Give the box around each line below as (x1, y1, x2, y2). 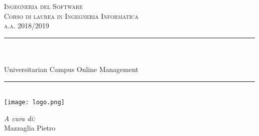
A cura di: (4, 113, 35, 123)
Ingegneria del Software (4, 1, 83, 11)
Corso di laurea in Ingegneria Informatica (4, 10, 139, 21)
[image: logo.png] (4, 99, 65, 106)
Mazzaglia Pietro (4, 123, 56, 133)
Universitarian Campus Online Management (4, 64, 138, 74)
